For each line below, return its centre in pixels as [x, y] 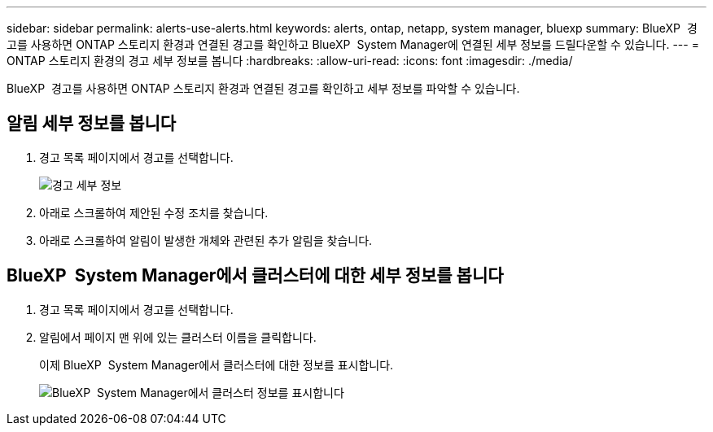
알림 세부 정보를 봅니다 [92, 124]
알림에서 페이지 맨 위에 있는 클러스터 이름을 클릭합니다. [178, 337]
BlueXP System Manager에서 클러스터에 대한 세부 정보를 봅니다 [255, 276]
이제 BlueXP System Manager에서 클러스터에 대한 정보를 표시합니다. [217, 364]
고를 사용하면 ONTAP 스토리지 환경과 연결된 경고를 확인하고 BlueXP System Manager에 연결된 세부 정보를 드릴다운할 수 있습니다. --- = [353, 44]
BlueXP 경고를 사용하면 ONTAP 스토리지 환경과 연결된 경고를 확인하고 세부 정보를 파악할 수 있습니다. [263, 88]
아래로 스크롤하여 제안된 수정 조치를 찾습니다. [154, 212]
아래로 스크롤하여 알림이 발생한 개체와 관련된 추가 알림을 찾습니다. [206, 240]
